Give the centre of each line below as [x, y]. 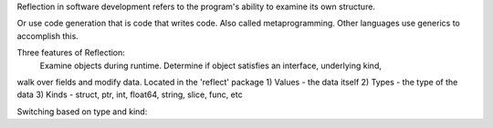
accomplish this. [48, 35]
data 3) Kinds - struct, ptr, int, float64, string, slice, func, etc [130, 94]
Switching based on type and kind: [82, 111]
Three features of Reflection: [71, 53]
